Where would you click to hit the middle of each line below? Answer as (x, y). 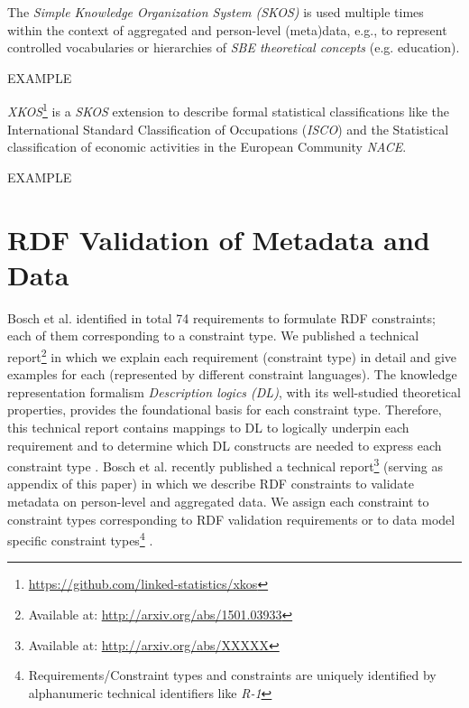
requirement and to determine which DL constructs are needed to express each (225, 445)
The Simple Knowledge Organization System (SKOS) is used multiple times (216, 12)
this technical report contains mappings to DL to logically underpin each (208, 427)
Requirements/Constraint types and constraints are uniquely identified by (232, 675)
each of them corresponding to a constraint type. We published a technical (213, 335)
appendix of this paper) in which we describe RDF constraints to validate (211, 484)
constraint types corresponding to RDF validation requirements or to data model (231, 519)
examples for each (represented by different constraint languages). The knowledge (232, 374)
